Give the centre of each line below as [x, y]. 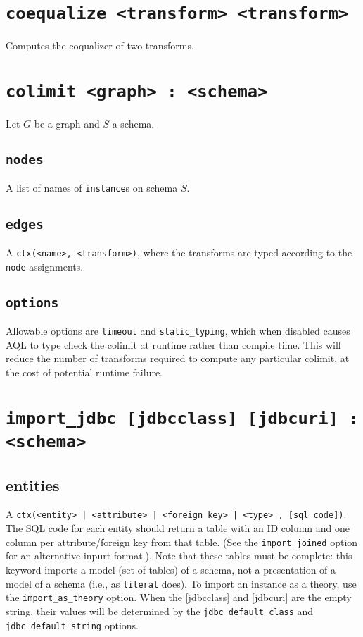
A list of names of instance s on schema [92, 188]
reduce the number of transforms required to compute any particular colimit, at [178, 358]
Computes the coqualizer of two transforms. [100, 45]
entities [33, 484]
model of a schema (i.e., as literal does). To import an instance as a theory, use [181, 583]
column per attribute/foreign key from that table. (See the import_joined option [182, 542]
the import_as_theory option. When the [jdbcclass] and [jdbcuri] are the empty [179, 597]
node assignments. [45, 266]
